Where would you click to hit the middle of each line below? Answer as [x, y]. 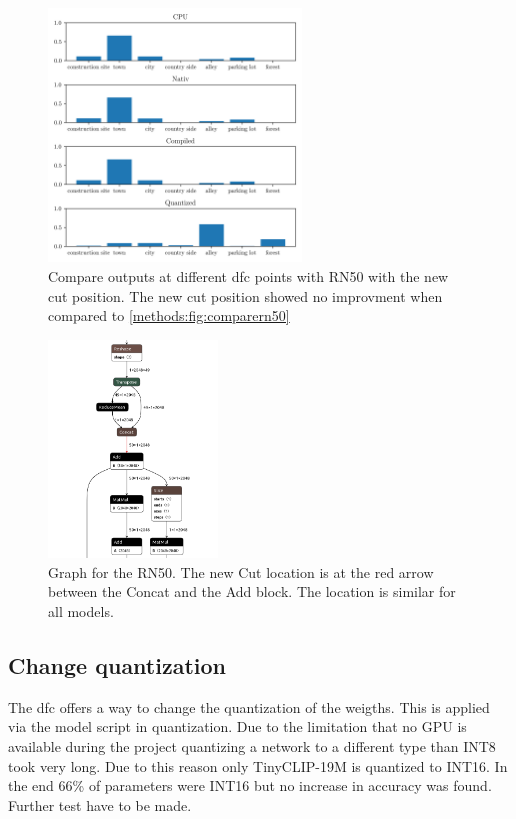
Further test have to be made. [100, 804]
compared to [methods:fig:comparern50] [169, 315]
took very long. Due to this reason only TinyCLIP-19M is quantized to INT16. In [258, 765]
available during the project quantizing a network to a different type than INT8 [252, 745]
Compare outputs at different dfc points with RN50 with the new [248, 275]
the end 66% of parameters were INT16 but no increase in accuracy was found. [250, 785]
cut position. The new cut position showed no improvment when [245, 295]
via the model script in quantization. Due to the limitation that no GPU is [237, 726]
